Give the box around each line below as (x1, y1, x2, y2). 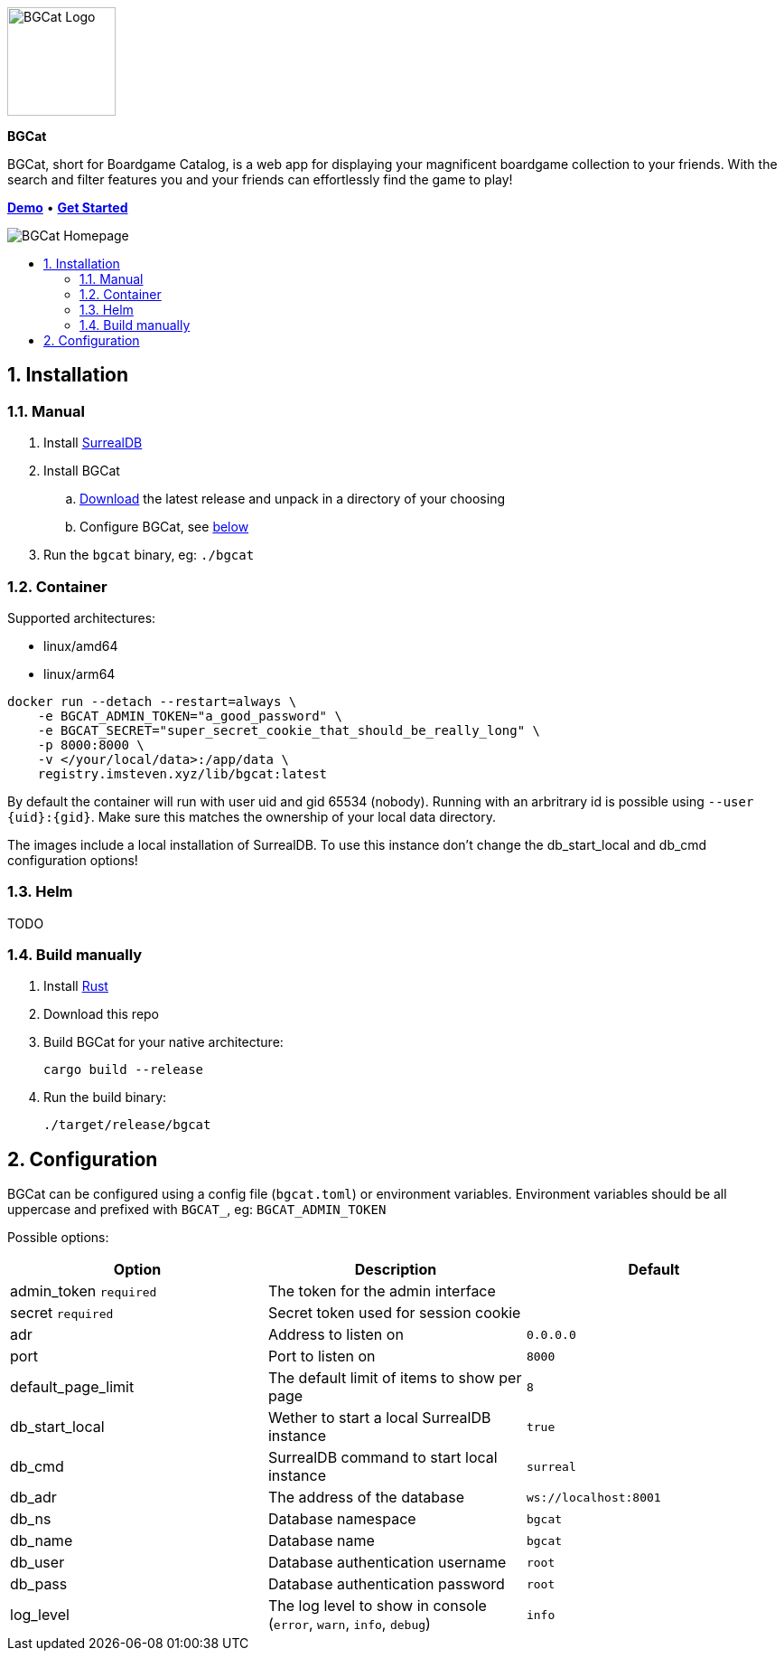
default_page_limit (10, 1378, 135, 1397)
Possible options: (7, 1229, 109, 1246)
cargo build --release (43, 1062, 204, 1078)
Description (354, 1260, 437, 1279)
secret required (10, 1304, 114, 1323)
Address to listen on (267, 1325, 404, 1344)
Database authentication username (267, 1553, 507, 1572)
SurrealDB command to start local (267, 1448, 498, 1467)
